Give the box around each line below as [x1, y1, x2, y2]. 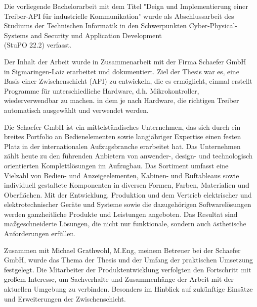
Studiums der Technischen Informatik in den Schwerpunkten [4, 20, 187, 31]
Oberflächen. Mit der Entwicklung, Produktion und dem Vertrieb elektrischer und [4, 189, 252, 200]
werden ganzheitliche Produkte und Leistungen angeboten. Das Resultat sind [4, 208, 238, 219]
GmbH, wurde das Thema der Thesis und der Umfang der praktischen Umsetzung [4, 255, 253, 265]
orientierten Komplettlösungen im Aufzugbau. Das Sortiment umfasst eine [4, 160, 229, 170]
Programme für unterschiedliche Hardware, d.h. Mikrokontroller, [4, 85, 199, 96]
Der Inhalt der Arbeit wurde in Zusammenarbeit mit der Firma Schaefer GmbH [4, 56, 247, 66]
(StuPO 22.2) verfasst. [4, 40, 72, 50]
